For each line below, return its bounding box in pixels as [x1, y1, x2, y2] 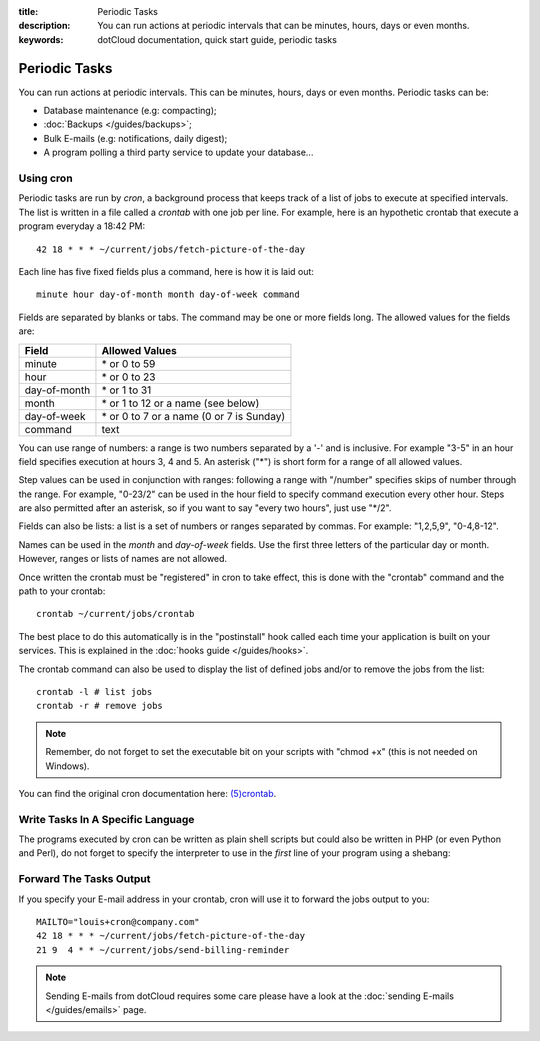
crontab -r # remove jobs [36, 700, 164, 712]
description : [18, 20, 71, 32]
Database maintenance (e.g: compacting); [43, 105, 217, 117]
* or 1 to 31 [101, 383, 152, 397]
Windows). [45, 760, 90, 772]
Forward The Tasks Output [18, 872, 151, 886]
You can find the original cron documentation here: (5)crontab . [18, 787, 277, 799]
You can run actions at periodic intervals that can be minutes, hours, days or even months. [97, 20, 470, 32]
